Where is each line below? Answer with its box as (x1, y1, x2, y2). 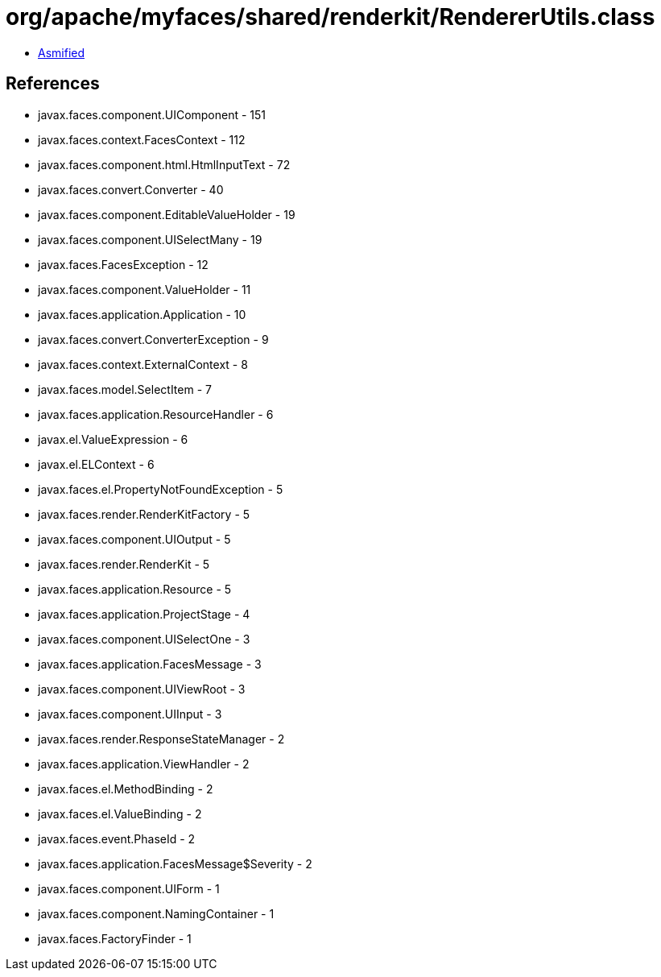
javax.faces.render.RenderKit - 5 (38, 557, 210, 571)
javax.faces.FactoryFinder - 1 (38, 931, 192, 946)
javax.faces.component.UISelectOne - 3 (38, 631, 250, 646)
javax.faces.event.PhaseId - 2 (38, 831, 196, 846)
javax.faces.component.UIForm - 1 (38, 881, 220, 896)
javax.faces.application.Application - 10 (38, 307, 246, 321)
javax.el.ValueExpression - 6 (38, 432, 188, 446)
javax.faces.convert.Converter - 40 (38, 182, 224, 197)
